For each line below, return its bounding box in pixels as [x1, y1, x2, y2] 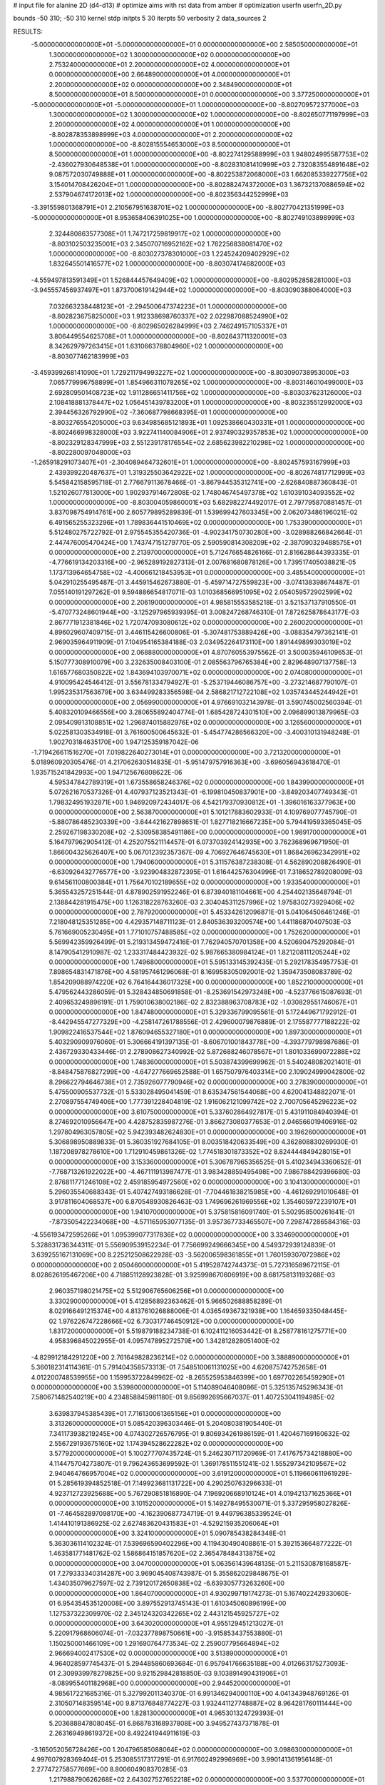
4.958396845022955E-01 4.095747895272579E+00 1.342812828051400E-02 [48, 1337, 280, 1345]
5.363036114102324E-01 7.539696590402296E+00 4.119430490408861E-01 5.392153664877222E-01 [48, 1539, 352, 1547]
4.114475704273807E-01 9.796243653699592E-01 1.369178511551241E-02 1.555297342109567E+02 [48, 1459, 346, 1467]
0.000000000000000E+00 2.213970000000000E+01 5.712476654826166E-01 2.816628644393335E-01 [48, 548, 360, 556]
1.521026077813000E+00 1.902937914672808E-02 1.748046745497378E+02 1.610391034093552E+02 [48, 488, 356, 496]
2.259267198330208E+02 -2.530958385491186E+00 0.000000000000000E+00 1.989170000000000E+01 [48, 828, 367, 836]
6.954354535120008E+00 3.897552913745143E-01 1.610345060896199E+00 [57, 1599, 287, 1608]
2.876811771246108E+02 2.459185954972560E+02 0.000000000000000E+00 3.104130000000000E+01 [48, 1177, 360, 1186]
